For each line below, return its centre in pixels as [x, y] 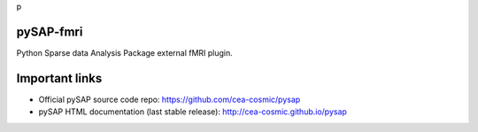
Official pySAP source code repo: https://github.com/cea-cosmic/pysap [170, 99]
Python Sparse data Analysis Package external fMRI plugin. [125, 52]
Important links [59, 78]
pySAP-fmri [50, 31]
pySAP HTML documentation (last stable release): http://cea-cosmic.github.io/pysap [193, 112]
